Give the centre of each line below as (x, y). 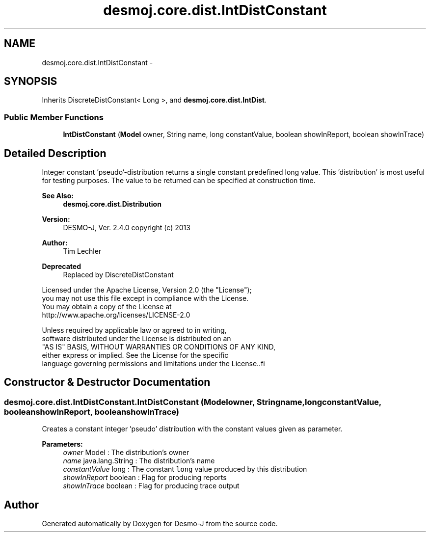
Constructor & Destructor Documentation (107, 382)
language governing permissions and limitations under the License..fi (153, 364)
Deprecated (62, 267)
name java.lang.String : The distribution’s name (139, 461)
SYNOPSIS (31, 81)
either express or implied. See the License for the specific (135, 355)
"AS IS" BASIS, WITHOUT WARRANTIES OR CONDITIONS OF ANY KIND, (159, 347)
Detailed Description (55, 153)
